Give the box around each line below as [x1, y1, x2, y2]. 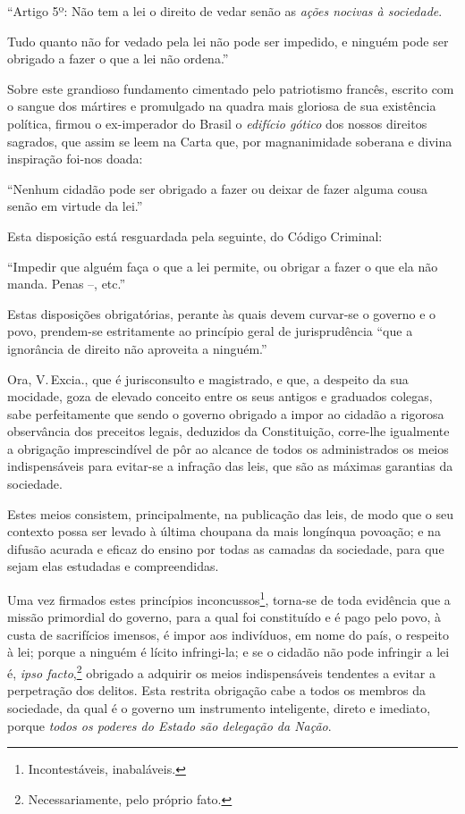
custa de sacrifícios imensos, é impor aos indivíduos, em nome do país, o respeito [7, 625, 449, 643]
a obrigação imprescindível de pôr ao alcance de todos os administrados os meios [7, 439, 449, 457]
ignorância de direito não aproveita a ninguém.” [7, 339, 267, 357]
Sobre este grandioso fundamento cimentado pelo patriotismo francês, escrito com [7, 79, 454, 97]
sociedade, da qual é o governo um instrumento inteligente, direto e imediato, [7, 698, 431, 717]
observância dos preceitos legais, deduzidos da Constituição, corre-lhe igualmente [7, 422, 450, 441]
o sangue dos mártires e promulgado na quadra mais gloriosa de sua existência [7, 97, 436, 115]
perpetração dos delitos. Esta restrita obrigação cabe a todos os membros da [7, 681, 426, 700]
